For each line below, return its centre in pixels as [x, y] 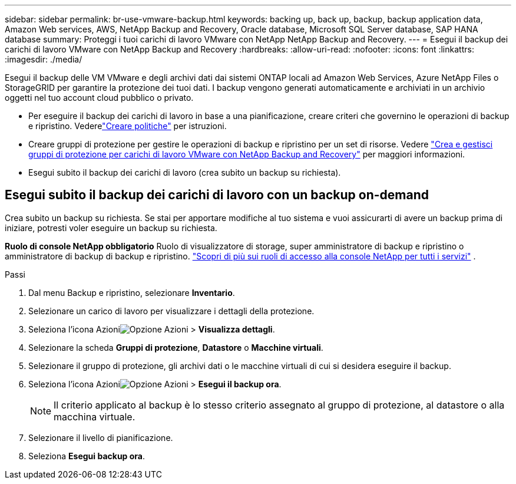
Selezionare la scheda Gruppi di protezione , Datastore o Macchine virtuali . [176, 347]
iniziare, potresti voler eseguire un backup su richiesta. [111, 228]
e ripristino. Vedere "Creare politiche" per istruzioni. [128, 126]
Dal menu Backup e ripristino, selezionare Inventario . [132, 292]
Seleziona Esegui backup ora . [87, 456]
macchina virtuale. [95, 416]
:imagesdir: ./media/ [44, 59]
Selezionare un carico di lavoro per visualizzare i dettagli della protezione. [171, 311]
